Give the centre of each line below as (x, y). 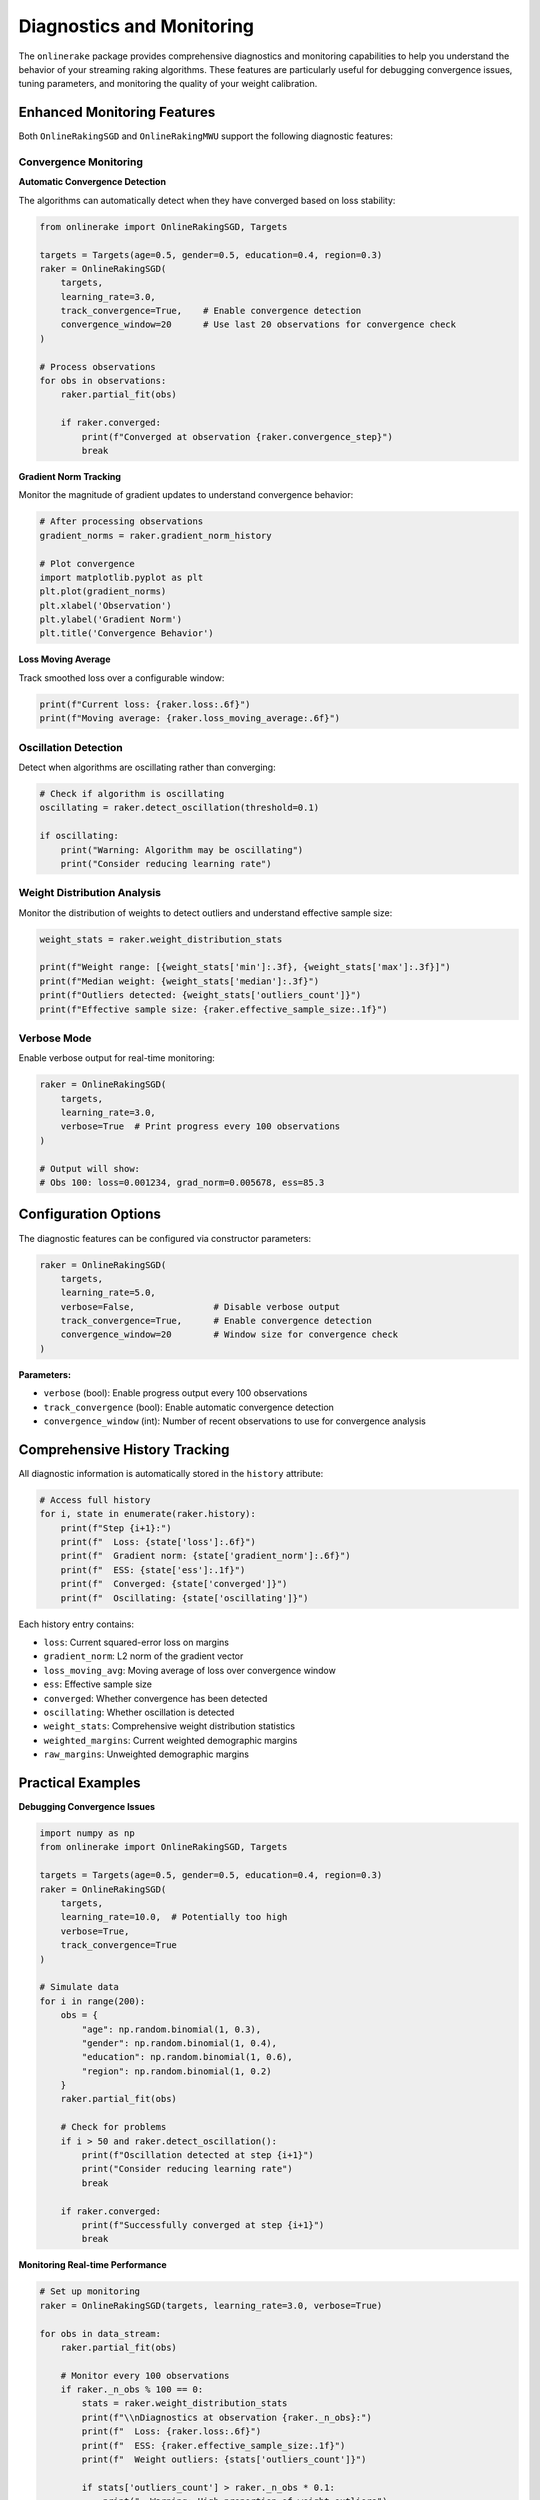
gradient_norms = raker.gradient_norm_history (155, 535)
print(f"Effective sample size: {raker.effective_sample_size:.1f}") (213, 1009)
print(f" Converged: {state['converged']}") (174, 1584)
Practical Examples (79, 1782)
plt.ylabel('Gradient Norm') (111, 619)
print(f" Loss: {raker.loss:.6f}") (171, 2431)
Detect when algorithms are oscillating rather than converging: (147, 767)
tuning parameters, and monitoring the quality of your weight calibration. (168, 84)
